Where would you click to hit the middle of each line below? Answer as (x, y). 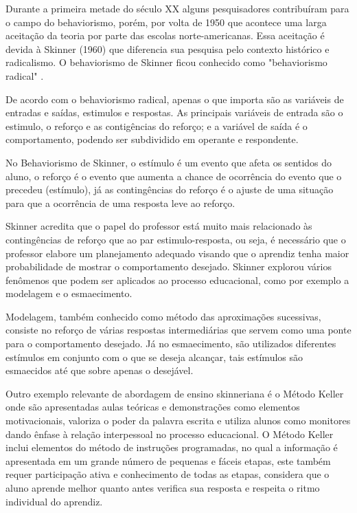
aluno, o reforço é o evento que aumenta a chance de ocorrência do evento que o (174, 176)
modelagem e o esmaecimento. (69, 293)
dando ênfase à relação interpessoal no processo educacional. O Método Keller (170, 434)
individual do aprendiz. (54, 501)
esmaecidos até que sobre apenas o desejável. (100, 370)
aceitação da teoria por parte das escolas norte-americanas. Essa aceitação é (165, 35)
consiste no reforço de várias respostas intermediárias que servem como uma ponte (178, 330)
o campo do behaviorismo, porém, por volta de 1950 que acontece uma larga (166, 22)
